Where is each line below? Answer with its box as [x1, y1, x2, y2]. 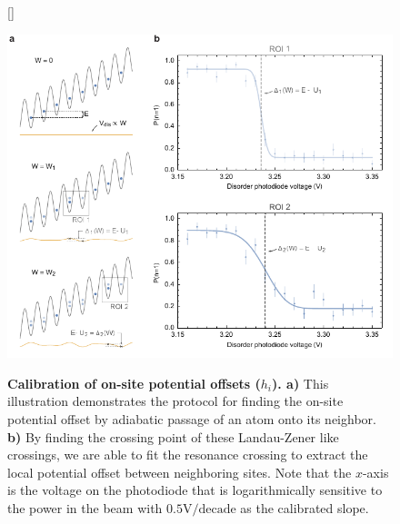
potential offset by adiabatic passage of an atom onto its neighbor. [7, 409, 376, 428]
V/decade [182, 502, 236, 516]
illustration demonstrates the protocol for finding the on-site [7, 391, 344, 410]
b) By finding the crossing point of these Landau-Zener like [7, 427, 339, 446]
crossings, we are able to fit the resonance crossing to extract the [7, 445, 368, 464]
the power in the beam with [7, 498, 163, 517]
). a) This [272, 373, 329, 392]
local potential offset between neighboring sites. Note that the [7, 462, 352, 481]
